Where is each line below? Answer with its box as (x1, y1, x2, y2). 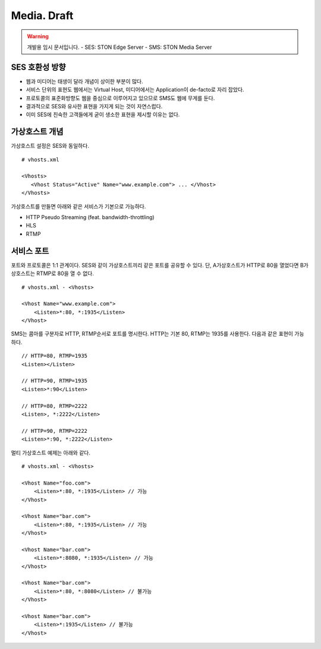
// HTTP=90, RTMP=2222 (21, 428, 88, 434)
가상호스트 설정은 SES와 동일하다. (11, 142, 89, 149)
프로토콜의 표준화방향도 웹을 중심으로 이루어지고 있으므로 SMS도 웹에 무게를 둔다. (26, 94, 215, 101)
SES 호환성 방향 (11, 62, 66, 72)
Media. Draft (11, 9, 74, 22)
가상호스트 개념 (11, 127, 64, 137)
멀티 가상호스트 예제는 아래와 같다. (11, 449, 90, 456)
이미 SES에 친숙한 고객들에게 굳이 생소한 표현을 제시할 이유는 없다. (26, 111, 180, 118)
